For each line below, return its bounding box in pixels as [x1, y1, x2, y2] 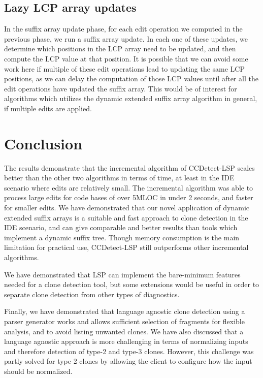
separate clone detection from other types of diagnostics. [4, 289, 180, 299]
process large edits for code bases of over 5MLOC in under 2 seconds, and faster [4, 192, 253, 203]
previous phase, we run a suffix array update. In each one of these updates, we [4, 33, 248, 44]
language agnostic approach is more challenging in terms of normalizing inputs [4, 336, 248, 346]
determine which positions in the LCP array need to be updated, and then [4, 43, 236, 54]
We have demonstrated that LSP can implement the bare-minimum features [4, 269, 241, 279]
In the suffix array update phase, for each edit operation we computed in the [4, 23, 243, 34]
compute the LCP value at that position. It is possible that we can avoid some [4, 53, 248, 64]
